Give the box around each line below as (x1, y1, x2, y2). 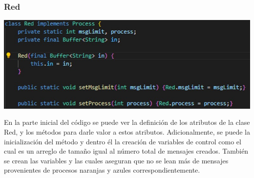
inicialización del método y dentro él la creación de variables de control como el (4, 136, 241, 146)
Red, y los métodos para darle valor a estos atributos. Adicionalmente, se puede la (4, 126, 250, 137)
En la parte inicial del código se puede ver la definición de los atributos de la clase (4, 117, 250, 127)
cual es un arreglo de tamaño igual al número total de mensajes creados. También (4, 146, 249, 156)
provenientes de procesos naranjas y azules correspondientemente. (4, 165, 200, 175)
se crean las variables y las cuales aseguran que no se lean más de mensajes (4, 155, 229, 165)
